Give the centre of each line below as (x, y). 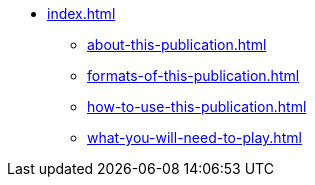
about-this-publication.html (177, 44)
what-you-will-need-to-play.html (194, 137)
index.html (81, 13)
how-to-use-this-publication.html (197, 106)
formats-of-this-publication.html (193, 75)
